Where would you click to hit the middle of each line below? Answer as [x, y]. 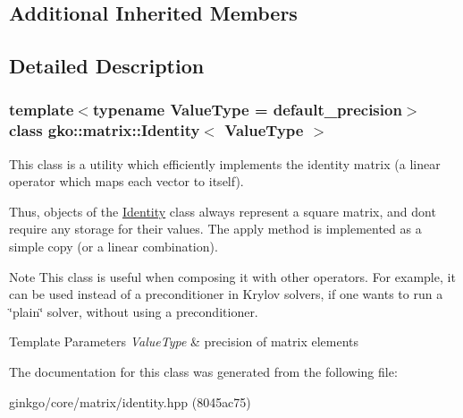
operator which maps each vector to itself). [126, 181]
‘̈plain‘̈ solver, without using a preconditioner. [134, 311]
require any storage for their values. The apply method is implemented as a [215, 229]
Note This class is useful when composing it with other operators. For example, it [232, 276]
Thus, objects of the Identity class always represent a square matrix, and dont [223, 211]
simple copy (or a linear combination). [114, 247]
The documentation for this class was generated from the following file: [203, 372]
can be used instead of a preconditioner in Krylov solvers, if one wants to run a [226, 294]
